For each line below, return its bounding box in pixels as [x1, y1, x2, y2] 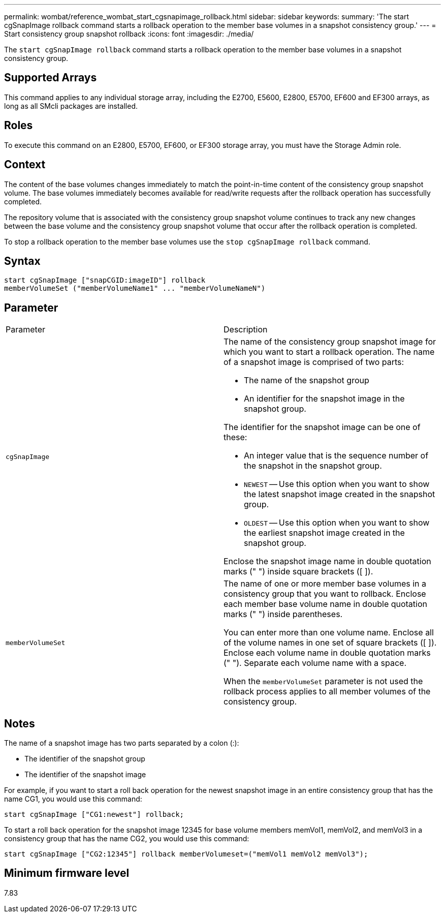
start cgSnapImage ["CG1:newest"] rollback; [4, 810, 184, 819]
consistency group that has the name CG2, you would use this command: [4, 834, 249, 843]
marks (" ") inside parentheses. [224, 609, 343, 620]
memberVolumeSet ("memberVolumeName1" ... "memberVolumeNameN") [4, 284, 266, 293]
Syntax [4, 254, 41, 267]
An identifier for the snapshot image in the [244, 393, 405, 404]
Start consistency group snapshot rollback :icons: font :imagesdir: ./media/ [4, 29, 254, 38]
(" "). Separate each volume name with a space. [224, 658, 407, 668]
